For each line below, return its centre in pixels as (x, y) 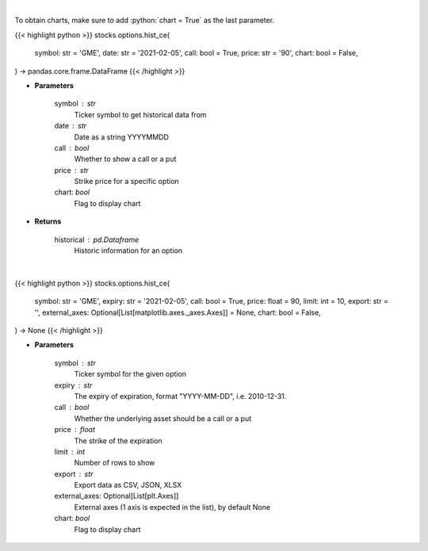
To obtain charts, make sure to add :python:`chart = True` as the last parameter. (145, 21)
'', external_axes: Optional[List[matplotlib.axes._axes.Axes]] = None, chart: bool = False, (178, 312)
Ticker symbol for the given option (130, 374)
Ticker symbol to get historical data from (140, 114)
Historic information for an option (128, 251)
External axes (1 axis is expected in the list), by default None (172, 507)
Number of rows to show (115, 463)
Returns (48, 221)
